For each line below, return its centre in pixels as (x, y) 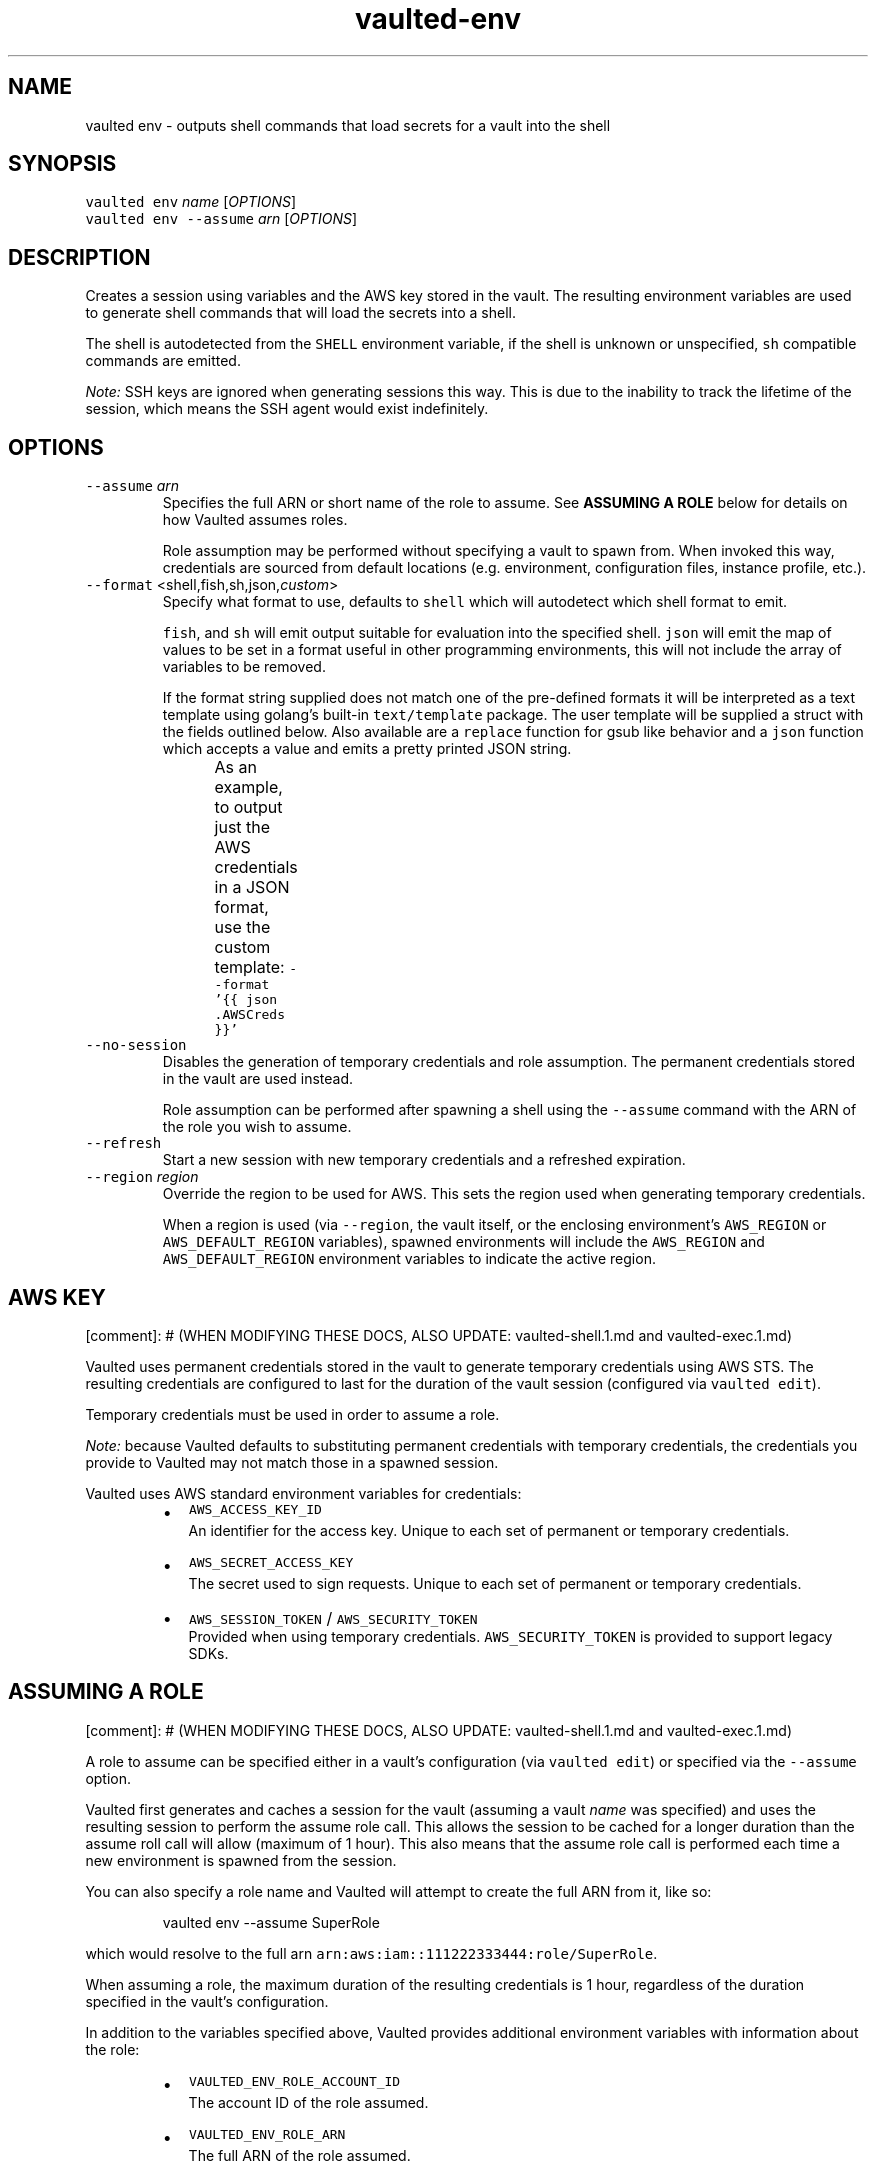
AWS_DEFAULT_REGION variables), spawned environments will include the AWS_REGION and (463, 1242)
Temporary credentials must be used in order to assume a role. (292, 1414)
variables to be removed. (244, 667)
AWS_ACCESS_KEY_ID (255, 1509)
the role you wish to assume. (257, 1127)
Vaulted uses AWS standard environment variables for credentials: (303, 1493)
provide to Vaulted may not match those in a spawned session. (292, 1462)
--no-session (136, 1045)
